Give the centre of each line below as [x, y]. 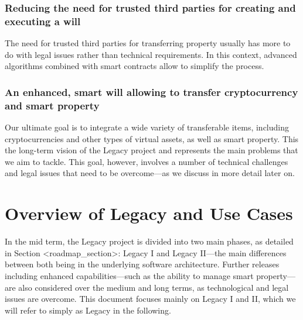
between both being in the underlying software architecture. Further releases [142, 264]
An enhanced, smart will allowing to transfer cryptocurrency [151, 92]
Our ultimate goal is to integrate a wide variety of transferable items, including [147, 127]
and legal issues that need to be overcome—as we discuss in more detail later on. [150, 173]
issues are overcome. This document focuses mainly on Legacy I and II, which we [150, 299]
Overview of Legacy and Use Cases [149, 213]
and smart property [52, 105]
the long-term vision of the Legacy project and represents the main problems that [151, 150]
